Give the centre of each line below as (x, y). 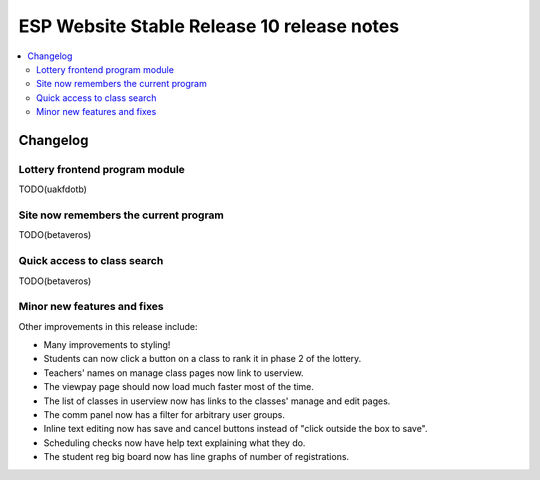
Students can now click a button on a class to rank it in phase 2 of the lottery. (202, 359)
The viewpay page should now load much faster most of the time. (179, 387)
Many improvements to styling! (107, 345)
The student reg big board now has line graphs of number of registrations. (196, 457)
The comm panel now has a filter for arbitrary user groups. (164, 415)
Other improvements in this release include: (108, 326)
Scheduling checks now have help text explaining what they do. (174, 442)
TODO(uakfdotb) (52, 189)
